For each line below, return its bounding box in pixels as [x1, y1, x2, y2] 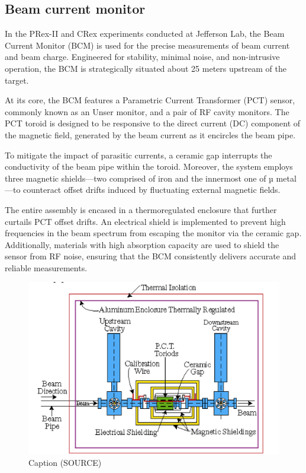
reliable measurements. [5, 261, 88, 274]
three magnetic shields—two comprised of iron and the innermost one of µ [5, 172, 273, 184]
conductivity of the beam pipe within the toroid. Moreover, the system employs [5, 160, 293, 173]
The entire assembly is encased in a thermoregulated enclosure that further [5, 203, 277, 215]
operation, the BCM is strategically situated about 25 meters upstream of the [5, 62, 286, 74]
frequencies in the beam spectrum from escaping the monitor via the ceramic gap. [5, 227, 302, 239]
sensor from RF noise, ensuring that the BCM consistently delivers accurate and [5, 250, 297, 262]
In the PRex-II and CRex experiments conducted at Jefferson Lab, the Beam [5, 27, 285, 40]
